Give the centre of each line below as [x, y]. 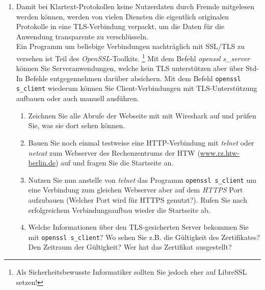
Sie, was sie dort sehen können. [77, 125]
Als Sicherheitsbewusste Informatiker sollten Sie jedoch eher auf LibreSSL [131, 271]
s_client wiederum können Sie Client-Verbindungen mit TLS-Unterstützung [137, 88]
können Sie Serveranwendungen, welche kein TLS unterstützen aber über [130, 68]
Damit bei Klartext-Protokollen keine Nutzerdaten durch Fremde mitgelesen [135, 6]
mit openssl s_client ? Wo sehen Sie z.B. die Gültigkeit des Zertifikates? [144, 237]
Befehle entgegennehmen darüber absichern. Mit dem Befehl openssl [133, 78]
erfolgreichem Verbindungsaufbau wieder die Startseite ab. [119, 210]
